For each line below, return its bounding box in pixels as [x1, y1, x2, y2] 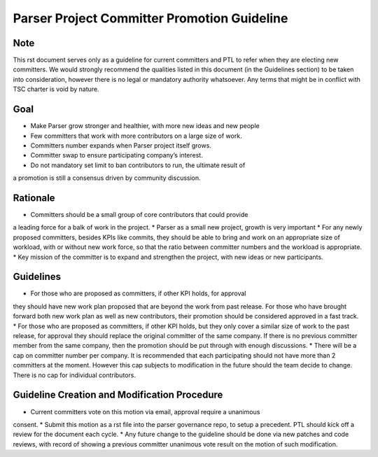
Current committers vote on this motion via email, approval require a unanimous [30, 407, 260, 416]
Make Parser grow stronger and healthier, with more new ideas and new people [30, 122, 260, 130]
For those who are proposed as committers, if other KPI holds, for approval [30, 289, 246, 297]
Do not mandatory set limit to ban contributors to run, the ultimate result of [30, 161, 246, 169]
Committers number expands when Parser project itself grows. [30, 141, 211, 150]
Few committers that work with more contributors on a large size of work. [30, 132, 242, 140]
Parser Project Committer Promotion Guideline [13, 10, 288, 26]
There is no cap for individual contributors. [13, 371, 136, 379]
